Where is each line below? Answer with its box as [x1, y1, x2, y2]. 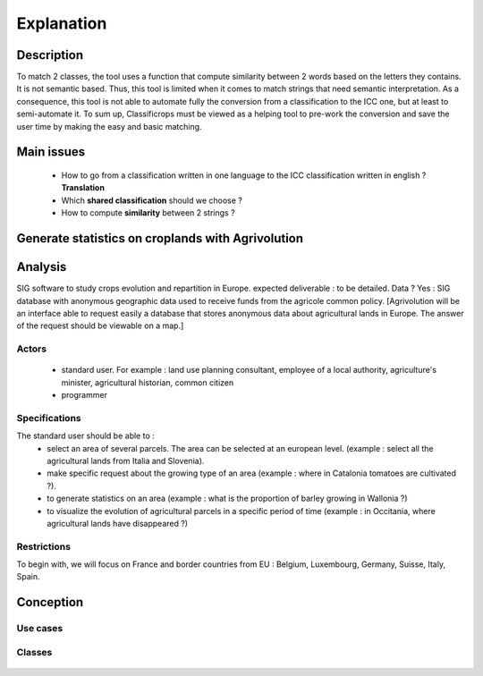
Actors [16, 342, 47, 355]
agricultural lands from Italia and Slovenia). [47, 455, 205, 466]
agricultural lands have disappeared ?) [47, 518, 188, 528]
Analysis [16, 259, 67, 275]
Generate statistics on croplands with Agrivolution [16, 231, 304, 246]
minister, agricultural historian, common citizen [61, 376, 234, 388]
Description [16, 47, 84, 63]
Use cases [16, 622, 64, 635]
